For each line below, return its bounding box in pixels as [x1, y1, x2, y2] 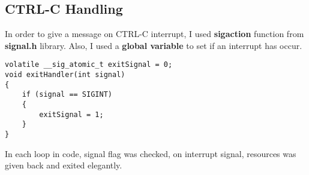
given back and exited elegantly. [5, 159, 122, 171]
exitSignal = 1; [39, 110, 104, 119]
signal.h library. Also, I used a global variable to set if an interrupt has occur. [5, 39, 302, 51]
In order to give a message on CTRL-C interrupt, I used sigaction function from [5, 27, 304, 40]
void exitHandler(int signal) [5, 70, 125, 79]
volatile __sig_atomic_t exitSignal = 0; [5, 60, 173, 69]
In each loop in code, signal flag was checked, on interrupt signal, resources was [5, 147, 296, 159]
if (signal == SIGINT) [22, 90, 112, 99]
